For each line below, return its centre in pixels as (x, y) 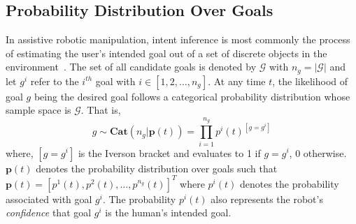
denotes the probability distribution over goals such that (157, 168)
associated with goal (49, 199)
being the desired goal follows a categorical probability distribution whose (192, 96)
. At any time (237, 81)
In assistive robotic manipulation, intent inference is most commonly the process (178, 39)
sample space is (38, 110)
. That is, (101, 110)
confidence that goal (49, 212)
